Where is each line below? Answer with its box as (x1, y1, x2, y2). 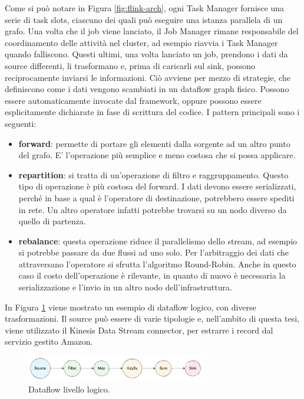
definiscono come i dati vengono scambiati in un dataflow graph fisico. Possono (5, 83, 289, 95)
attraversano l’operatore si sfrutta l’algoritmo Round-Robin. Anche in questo (18, 257, 296, 270)
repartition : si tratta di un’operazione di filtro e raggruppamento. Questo (18, 168, 289, 181)
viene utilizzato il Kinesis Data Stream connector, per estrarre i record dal (5, 323, 273, 336)
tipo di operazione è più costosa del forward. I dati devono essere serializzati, (18, 180, 296, 192)
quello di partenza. (18, 215, 86, 227)
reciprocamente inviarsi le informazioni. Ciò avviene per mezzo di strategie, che (5, 71, 290, 83)
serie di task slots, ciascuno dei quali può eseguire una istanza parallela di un (5, 13, 283, 25)
